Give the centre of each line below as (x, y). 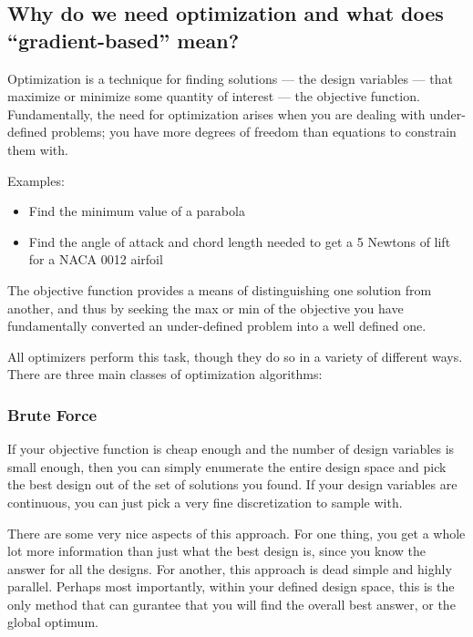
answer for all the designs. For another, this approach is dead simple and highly (230, 568)
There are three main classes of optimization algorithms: (165, 374)
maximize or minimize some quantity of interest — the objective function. (214, 96)
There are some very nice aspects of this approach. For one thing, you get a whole (236, 533)
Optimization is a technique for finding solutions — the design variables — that (230, 78)
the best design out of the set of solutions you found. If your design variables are (232, 484)
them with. (38, 149)
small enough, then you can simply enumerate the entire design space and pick (227, 466)
